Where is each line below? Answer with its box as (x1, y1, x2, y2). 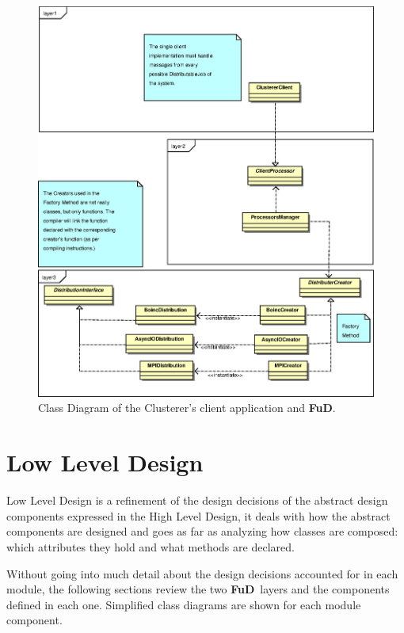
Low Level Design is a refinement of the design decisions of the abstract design (6, 492, 388, 509)
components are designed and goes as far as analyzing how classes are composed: (6, 523, 398, 540)
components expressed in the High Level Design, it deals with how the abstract (6, 507, 391, 524)
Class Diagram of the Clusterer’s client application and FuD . (38, 399, 336, 416)
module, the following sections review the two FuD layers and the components (6, 581, 390, 597)
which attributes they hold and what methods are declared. (6, 538, 295, 555)
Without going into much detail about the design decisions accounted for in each (6, 565, 398, 582)
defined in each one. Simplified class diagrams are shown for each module (6, 596, 361, 612)
